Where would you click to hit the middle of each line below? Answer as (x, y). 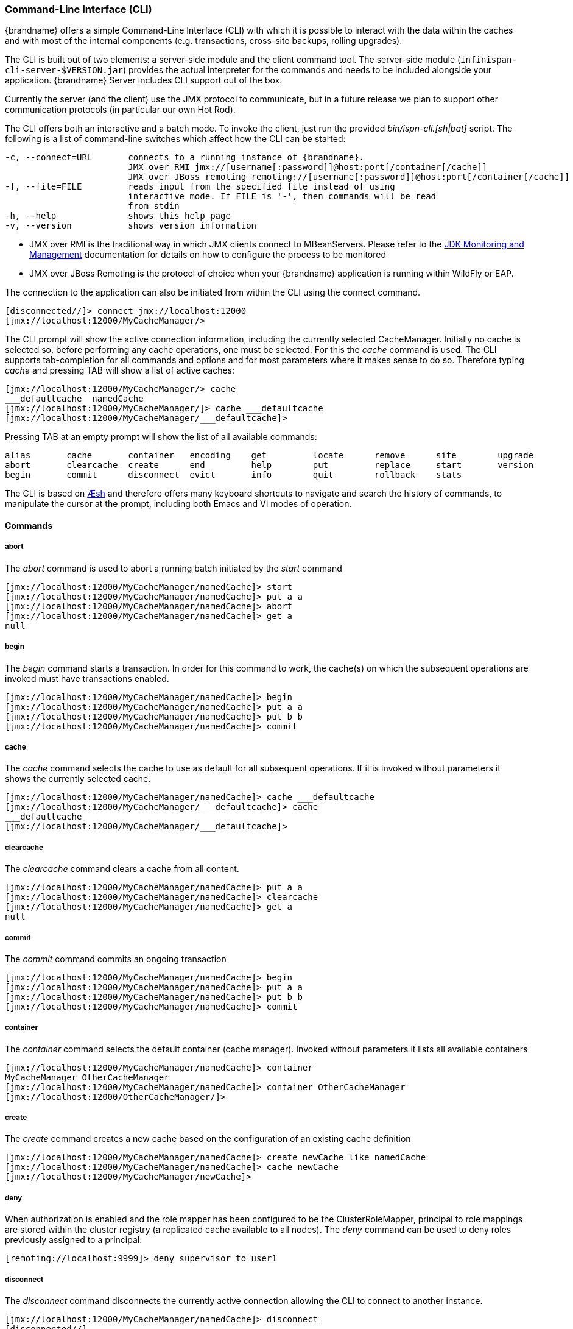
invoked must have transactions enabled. (87, 678)
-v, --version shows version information (131, 226)
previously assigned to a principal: (74, 1240)
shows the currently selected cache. (78, 779)
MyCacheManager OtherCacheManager (87, 1077)
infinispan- (489, 60)
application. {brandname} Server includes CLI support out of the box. (144, 80)
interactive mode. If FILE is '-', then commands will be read (282, 197)
